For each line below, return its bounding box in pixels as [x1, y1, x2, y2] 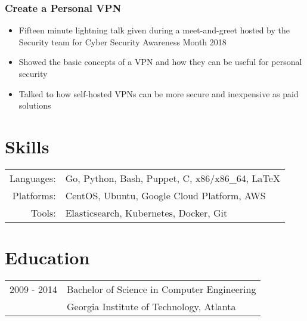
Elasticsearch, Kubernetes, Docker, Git [65, 205, 228, 220]
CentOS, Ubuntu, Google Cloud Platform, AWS [65, 188, 266, 202]
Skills [5, 134, 49, 158]
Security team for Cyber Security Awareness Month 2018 [18, 35, 227, 48]
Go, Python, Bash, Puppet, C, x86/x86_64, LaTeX [65, 171, 280, 185]
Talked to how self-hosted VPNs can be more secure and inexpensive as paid [18, 87, 299, 100]
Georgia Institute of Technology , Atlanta [66, 300, 236, 314]
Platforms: [12, 188, 56, 202]
